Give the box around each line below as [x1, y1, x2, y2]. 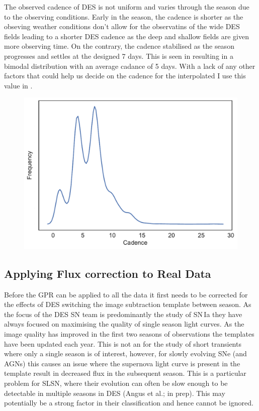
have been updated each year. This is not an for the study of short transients [4, 338, 241, 349]
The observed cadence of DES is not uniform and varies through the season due [4, 2, 249, 12]
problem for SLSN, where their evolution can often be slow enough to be [4, 377, 228, 388]
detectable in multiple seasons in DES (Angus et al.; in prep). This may [4, 387, 225, 398]
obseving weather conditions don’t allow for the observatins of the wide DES [4, 21, 240, 32]
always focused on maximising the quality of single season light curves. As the [4, 319, 244, 329]
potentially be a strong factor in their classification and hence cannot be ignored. [4, 397, 253, 408]
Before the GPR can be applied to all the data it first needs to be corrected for [4, 289, 248, 299]
